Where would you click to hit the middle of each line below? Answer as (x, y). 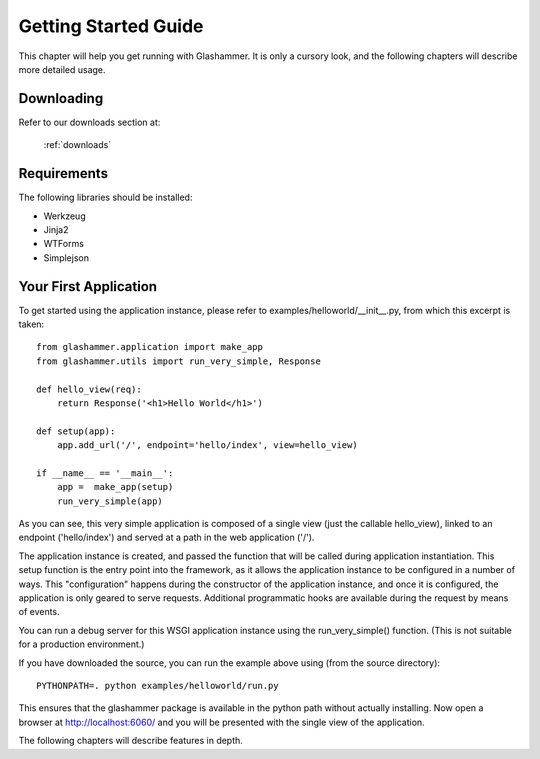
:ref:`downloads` (77, 145)
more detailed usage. (62, 69)
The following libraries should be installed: (105, 197)
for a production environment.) (81, 644)
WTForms (64, 244)
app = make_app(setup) (115, 487)
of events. (39, 612)
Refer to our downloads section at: (89, 122)
